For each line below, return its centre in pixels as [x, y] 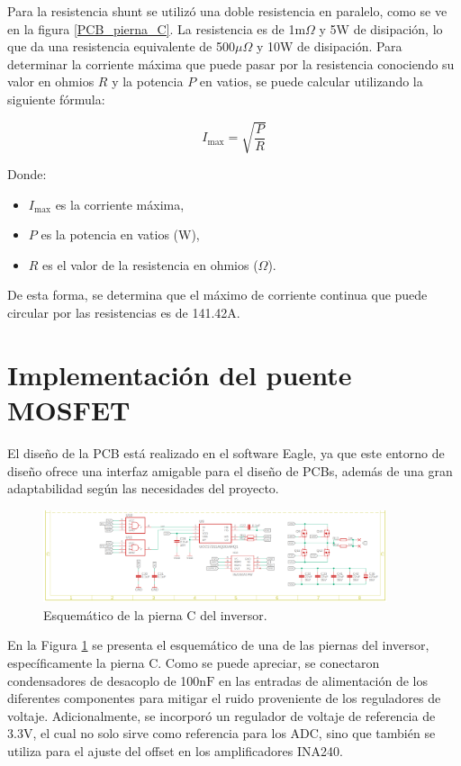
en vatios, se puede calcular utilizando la [311, 81]
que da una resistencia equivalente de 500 [121, 46]
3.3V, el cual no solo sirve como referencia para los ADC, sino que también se [221, 733]
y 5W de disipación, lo [381, 28]
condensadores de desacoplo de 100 [104, 680]
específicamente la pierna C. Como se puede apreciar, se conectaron [194, 663]
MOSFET [69, 410]
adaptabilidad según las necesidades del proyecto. [143, 488]
